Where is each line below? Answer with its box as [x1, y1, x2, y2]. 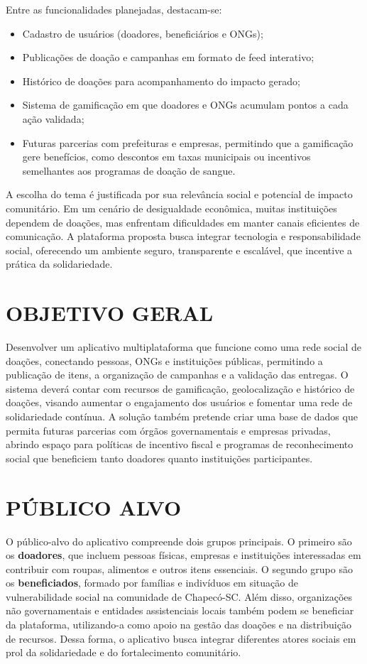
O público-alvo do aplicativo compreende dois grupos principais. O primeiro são [6, 533, 352, 548]
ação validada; [22, 111, 84, 126]
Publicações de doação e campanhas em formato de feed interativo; [22, 50, 314, 65]
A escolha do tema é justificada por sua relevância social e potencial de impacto [6, 187, 353, 202]
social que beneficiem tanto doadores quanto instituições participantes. [6, 450, 313, 465]
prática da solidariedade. [6, 256, 113, 271]
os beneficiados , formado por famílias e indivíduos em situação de [6, 575, 298, 590]
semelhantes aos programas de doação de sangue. [22, 163, 236, 178]
